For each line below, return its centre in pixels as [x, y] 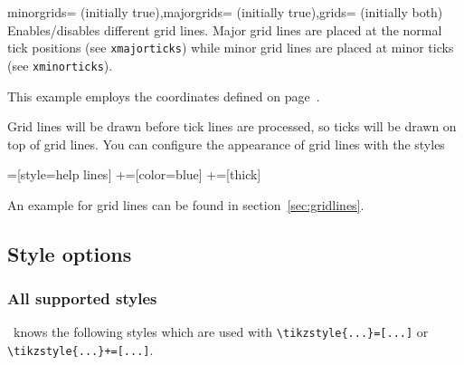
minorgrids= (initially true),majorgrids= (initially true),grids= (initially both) [225, 12]
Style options [70, 253]
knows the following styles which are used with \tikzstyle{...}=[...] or [221, 332]
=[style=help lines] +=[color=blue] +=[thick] [134, 174]
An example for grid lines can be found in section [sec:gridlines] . [186, 204]
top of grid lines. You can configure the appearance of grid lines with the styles [226, 144]
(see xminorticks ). [60, 65]
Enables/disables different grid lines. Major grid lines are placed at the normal [225, 29]
